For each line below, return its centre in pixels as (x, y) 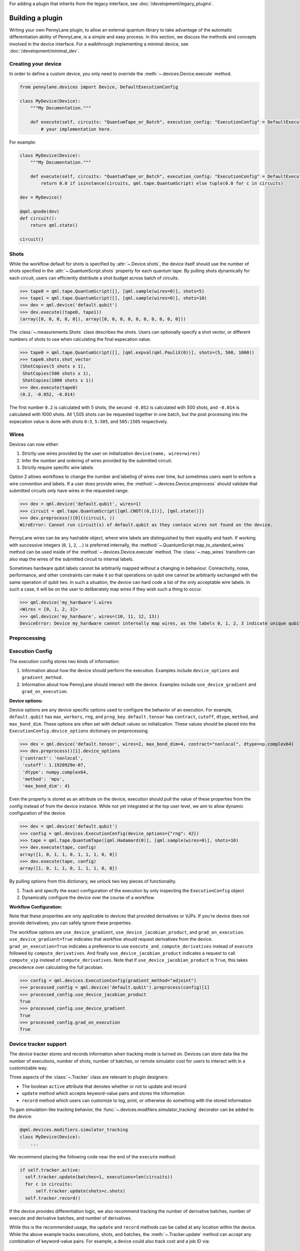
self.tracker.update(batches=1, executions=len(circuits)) (99, 1177)
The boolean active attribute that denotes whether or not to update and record (104, 1086)
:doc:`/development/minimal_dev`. (44, 51)
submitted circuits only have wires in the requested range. (69, 491)
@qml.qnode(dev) (40, 211)
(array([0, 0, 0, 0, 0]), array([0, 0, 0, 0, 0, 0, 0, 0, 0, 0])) (103, 319)
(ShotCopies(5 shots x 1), (53, 366)
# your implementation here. (76, 129)
